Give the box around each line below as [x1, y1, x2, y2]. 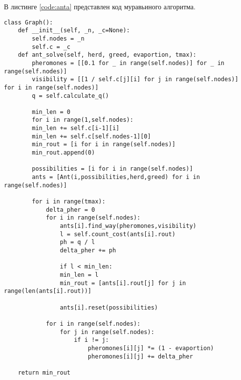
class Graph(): [4, 19, 53, 26]
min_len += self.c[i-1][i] [32, 125, 120, 132]
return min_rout [18, 369, 71, 376]
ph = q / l [60, 239, 95, 246]
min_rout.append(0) [32, 149, 95, 156]
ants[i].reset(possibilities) [60, 304, 158, 311]
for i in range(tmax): [32, 198, 106, 205]
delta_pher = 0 [45, 206, 95, 213]
